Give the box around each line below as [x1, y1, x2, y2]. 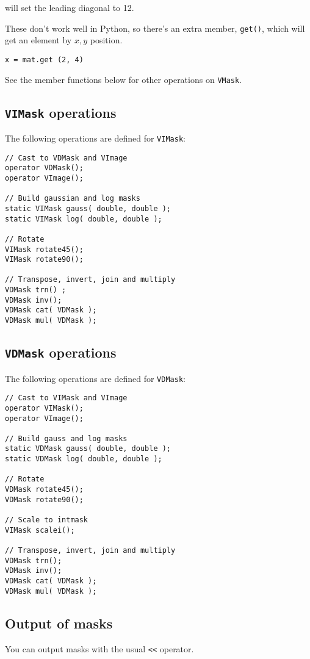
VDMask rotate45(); [5, 485, 84, 494]
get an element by [5, 34, 72, 46]
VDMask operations [5, 343, 117, 362]
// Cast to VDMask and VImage [5, 153, 128, 162]
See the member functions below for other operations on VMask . [5, 73, 242, 85]
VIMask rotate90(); [5, 255, 84, 264]
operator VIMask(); [5, 403, 84, 412]
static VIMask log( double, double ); [5, 214, 162, 223]
